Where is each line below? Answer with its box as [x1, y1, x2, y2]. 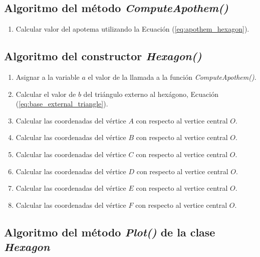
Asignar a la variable [16, 72, 80, 82]
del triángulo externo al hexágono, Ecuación [83, 88, 219, 99]
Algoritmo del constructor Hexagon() [4, 48, 202, 64]
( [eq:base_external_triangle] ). [16, 98, 108, 109]
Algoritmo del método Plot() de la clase [4, 224, 215, 239]
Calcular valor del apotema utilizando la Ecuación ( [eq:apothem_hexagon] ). [16, 24, 249, 34]
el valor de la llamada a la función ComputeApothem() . [88, 72, 256, 82]
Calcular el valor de [16, 88, 76, 99]
